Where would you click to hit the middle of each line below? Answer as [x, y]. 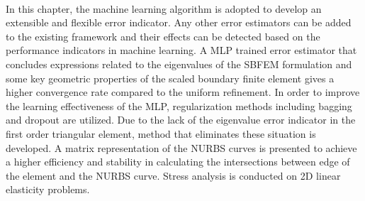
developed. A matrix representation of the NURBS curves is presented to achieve [181, 147]
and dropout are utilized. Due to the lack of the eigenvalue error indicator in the [181, 120]
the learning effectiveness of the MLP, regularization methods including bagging [179, 105]
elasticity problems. [48, 189]
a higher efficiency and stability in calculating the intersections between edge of [178, 162]
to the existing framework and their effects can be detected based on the [163, 36]
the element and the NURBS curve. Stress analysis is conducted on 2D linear [173, 175]
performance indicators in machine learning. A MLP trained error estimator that [181, 50]
